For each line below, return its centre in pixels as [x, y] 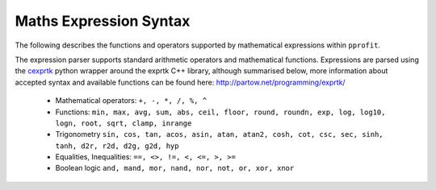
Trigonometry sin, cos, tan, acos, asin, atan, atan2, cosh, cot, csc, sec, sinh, [219, 134]
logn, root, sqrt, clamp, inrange [124, 123]
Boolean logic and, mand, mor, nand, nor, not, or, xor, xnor [175, 168]
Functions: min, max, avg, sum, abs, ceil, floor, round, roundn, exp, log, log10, [220, 112]
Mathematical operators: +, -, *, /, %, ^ [131, 101]
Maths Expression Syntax [103, 21]
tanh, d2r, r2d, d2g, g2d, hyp [117, 146]
